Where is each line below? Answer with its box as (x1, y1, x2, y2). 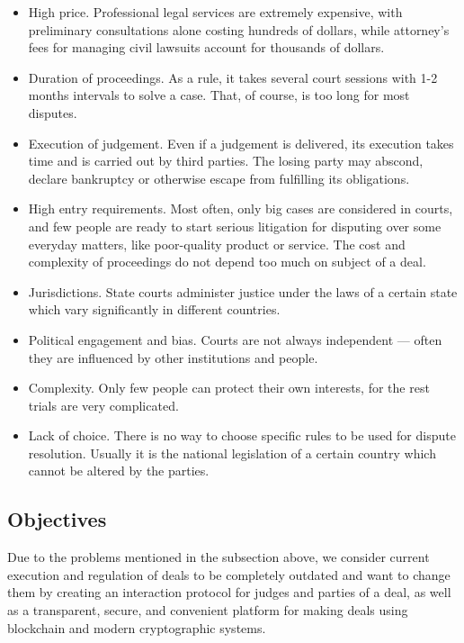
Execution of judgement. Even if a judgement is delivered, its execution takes (28, 133, 454, 152)
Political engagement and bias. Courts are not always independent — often (28, 330, 442, 349)
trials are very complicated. (28, 395, 179, 414)
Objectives (7, 505, 107, 533)
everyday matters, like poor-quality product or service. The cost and (28, 234, 406, 253)
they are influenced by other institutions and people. (28, 348, 318, 367)
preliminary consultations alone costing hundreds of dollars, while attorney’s (28, 20, 450, 39)
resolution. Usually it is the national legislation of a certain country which (28, 443, 436, 462)
